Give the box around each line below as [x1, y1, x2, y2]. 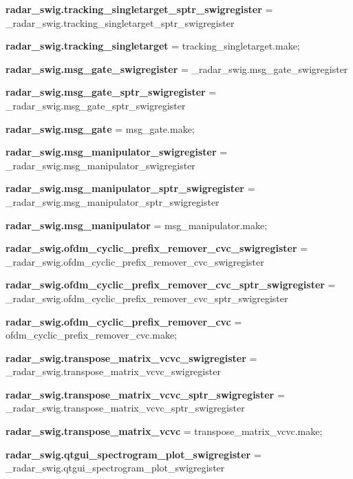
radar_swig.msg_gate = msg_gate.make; [6, 121, 195, 136]
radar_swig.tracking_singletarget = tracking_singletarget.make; [6, 39, 300, 53]
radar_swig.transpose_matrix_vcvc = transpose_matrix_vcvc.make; [6, 424, 323, 438]
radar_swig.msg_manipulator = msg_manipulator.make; [6, 217, 268, 232]
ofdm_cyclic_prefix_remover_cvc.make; [6, 328, 177, 342]
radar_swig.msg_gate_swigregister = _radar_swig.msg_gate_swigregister [6, 61, 348, 76]
